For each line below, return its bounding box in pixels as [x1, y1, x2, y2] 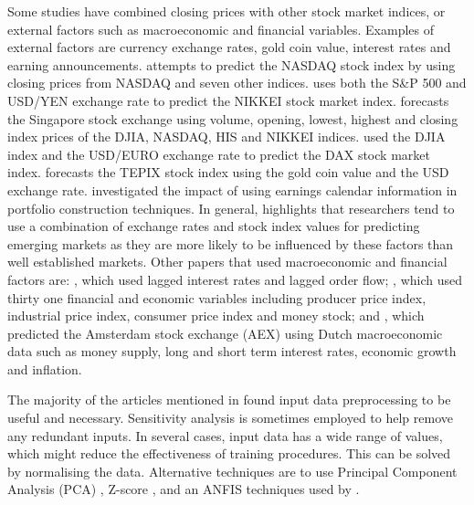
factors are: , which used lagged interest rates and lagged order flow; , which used [7, 269, 462, 289]
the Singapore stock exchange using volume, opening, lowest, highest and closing [7, 109, 458, 128]
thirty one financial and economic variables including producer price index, [7, 288, 427, 307]
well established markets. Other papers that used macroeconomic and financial [7, 252, 448, 271]
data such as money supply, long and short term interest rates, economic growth [7, 342, 457, 361]
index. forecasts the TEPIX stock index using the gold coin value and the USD [7, 163, 449, 182]
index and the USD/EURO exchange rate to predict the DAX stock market [7, 144, 430, 163]
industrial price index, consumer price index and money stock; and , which [7, 306, 425, 325]
